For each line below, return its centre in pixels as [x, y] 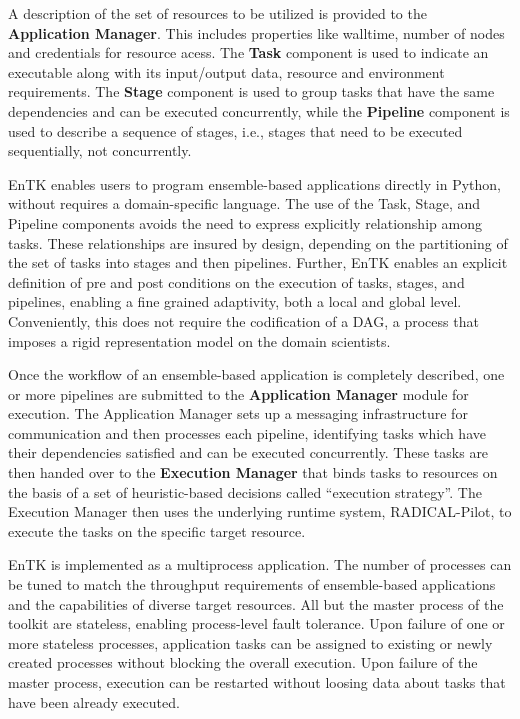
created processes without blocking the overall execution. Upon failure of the [243, 662]
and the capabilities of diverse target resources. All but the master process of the [256, 603]
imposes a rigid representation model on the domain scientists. [199, 340]
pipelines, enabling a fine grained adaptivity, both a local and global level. [235, 301]
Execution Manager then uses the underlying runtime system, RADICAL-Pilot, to [260, 511]
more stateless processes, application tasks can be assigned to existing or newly [250, 642]
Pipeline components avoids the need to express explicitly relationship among [245, 222]
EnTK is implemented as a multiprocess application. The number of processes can [260, 564]
